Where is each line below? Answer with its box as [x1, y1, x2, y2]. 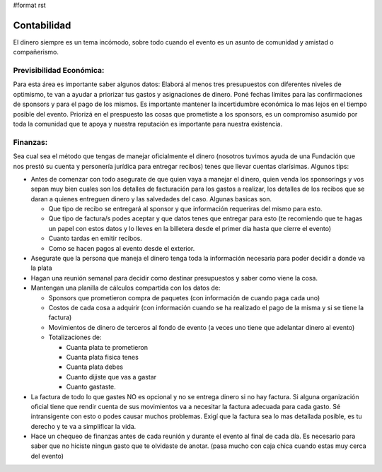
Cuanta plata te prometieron [66, 343, 149, 351]
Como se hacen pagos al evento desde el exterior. [48, 244, 195, 252]
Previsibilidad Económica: [13, 66, 105, 76]
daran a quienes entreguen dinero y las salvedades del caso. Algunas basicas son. [30, 194, 272, 203]
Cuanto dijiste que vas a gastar [66, 372, 157, 381]
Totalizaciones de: [48, 333, 102, 342]
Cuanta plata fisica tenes [66, 353, 139, 361]
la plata [30, 264, 52, 272]
